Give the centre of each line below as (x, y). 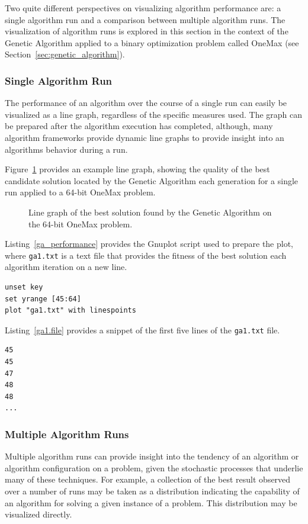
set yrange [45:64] (43, 299)
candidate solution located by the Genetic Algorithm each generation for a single (152, 180)
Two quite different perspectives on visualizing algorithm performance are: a (143, 8)
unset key (24, 287)
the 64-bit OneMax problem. (81, 224)
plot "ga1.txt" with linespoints (70, 311)
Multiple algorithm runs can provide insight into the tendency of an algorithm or (152, 456)
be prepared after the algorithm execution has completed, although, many (139, 126)
